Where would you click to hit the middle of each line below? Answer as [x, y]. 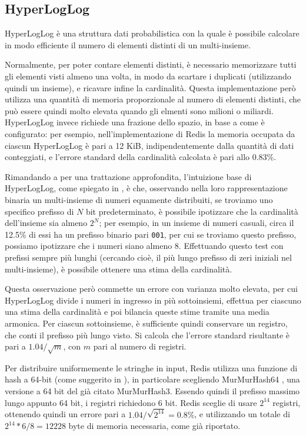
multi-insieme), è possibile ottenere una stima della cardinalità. [119, 269]
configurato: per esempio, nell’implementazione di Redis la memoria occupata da [150, 133]
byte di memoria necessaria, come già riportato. [154, 426]
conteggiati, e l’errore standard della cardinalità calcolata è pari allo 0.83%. [141, 157]
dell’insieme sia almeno [46, 223]
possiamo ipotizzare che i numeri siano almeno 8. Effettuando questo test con [144, 246]
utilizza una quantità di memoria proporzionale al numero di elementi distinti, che [153, 99]
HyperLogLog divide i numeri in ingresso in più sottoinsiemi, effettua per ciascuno [153, 300]
